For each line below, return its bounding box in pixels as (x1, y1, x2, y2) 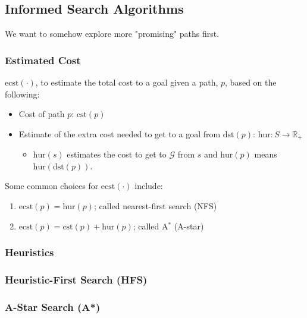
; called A (133, 219, 168, 232)
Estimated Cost (5, 52, 81, 67)
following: (5, 87, 40, 100)
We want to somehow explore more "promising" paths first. (5, 27, 220, 40)
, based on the (225, 76, 277, 89)
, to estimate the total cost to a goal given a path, (35, 76, 218, 89)
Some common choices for (5, 180, 99, 192)
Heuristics (5, 245, 54, 260)
